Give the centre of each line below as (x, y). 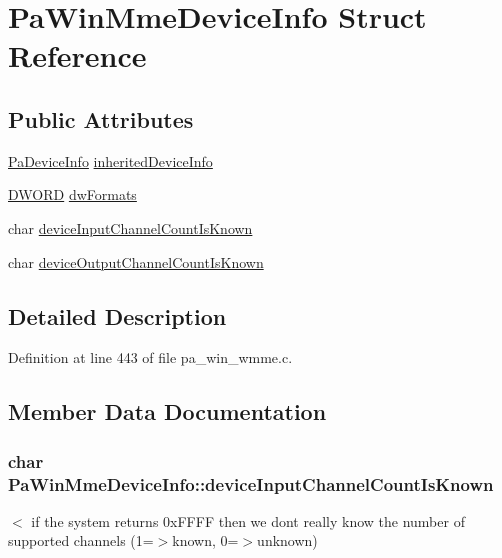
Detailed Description (117, 315)
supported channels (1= (81, 540)
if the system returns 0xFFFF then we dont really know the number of (248, 520)
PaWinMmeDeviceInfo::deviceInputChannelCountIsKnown (251, 483)
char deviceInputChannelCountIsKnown (130, 227)
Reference (77, 55)
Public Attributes (101, 118)
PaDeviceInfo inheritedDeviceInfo (110, 160)
